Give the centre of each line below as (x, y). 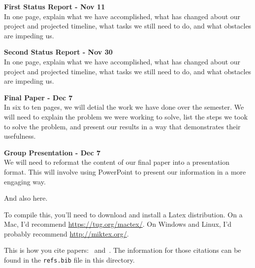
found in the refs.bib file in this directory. (69, 260)
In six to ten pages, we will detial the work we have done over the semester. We (124, 107)
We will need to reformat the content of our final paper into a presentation (117, 162)
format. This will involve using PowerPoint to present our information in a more (125, 171)
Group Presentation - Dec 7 (52, 152)
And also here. (26, 198)
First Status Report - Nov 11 (55, 6)
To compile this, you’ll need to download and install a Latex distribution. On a (123, 214)
